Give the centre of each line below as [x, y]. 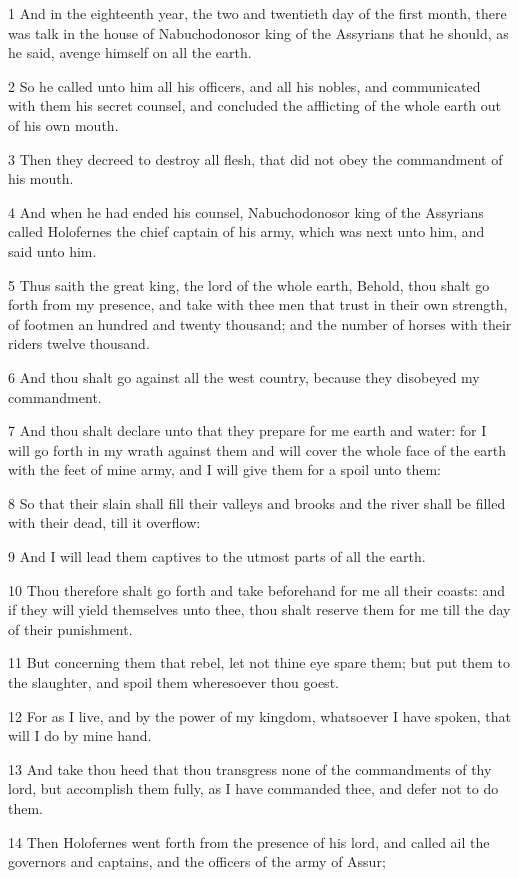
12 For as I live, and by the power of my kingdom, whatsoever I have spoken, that [259, 715]
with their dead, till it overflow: [104, 522]
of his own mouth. [63, 124]
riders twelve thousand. [79, 343]
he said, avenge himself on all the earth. [130, 52]
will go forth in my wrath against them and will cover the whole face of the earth [257, 449]
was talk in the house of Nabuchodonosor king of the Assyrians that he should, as [258, 32]
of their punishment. [70, 628]
